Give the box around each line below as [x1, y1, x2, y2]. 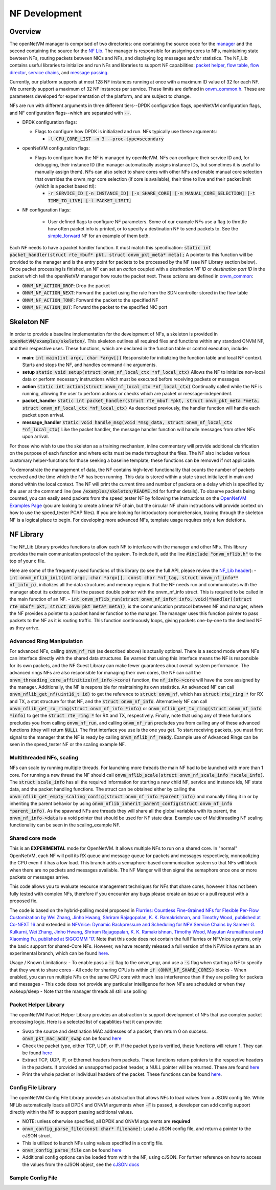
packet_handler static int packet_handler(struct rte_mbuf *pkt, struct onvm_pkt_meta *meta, [22, 397, 260, 404]
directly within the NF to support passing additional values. [9, 1109, 133, 1115]
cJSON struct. [22, 1133, 52, 1139]
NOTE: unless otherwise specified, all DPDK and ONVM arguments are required [22, 1118, 191, 1124]
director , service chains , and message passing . [9, 69, 109, 75]
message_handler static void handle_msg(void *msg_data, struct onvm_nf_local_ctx [22, 419, 233, 425]
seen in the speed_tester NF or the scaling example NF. [9, 741, 126, 748]
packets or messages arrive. [9, 874, 70, 880]
